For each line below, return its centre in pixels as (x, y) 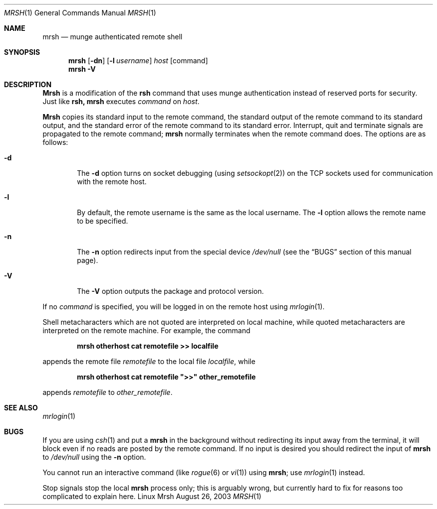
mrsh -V (82, 69)
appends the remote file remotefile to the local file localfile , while (149, 361)
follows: (55, 142)
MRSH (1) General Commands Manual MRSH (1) (80, 13)
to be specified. (103, 221)
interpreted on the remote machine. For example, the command (146, 330)
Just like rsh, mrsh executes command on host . (121, 101)
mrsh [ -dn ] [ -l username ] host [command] (138, 61)
